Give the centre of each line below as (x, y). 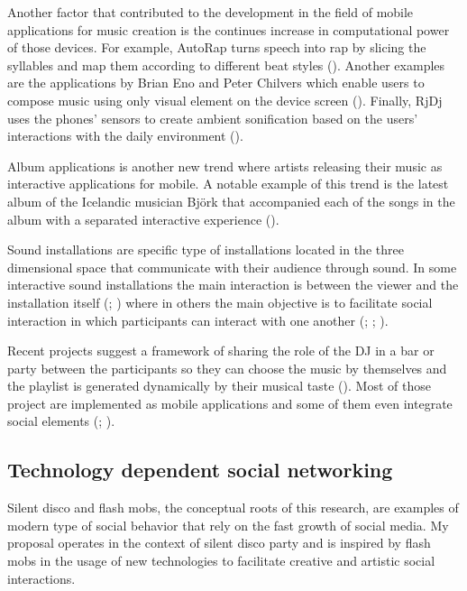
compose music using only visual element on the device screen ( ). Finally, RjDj (225, 100)
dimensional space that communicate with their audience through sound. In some (232, 267)
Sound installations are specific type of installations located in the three (206, 249)
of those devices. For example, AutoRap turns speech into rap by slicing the (217, 47)
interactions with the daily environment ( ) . (125, 136)
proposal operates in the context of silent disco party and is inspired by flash (219, 543)
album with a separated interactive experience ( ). (143, 219)
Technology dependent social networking (200, 470)
